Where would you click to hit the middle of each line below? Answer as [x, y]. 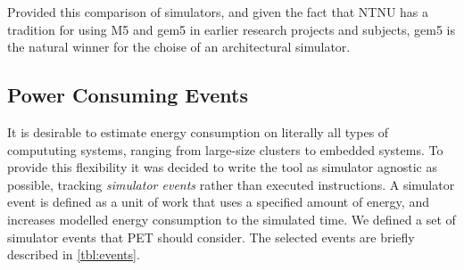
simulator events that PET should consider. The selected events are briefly [211, 237]
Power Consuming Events [128, 95]
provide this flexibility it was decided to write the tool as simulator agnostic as [223, 167]
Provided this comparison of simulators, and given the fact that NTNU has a [218, 12]
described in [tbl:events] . [74, 254]
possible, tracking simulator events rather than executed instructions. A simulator [231, 184]
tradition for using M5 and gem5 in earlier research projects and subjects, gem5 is [232, 29]
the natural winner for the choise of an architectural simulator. [179, 47]
